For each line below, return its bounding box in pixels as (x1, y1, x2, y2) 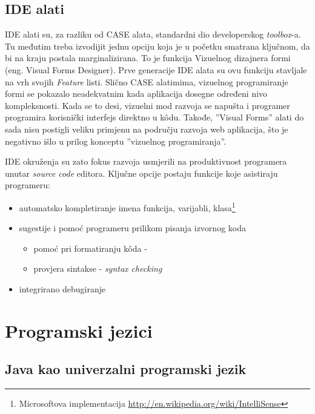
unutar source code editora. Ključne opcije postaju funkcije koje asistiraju (5, 166, 278, 179)
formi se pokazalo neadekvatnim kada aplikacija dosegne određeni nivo (5, 87, 268, 100)
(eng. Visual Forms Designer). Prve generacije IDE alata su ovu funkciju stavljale (5, 63, 307, 76)
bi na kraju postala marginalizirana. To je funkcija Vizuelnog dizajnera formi (5, 51, 291, 64)
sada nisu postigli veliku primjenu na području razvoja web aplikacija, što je (5, 122, 288, 135)
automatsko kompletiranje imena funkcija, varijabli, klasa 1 (19, 199, 236, 214)
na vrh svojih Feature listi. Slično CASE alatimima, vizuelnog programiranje (5, 75, 288, 88)
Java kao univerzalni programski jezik (5, 360, 247, 378)
